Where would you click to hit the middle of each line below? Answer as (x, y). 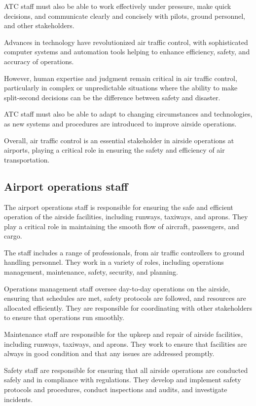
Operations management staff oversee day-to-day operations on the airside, (117, 288)
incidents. (18, 399)
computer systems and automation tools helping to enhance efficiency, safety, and (127, 52)
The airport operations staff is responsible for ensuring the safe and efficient (119, 207)
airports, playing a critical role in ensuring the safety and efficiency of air (114, 150)
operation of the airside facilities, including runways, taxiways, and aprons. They (126, 217)
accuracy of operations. (39, 61)
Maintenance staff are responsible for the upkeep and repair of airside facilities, (124, 334)
